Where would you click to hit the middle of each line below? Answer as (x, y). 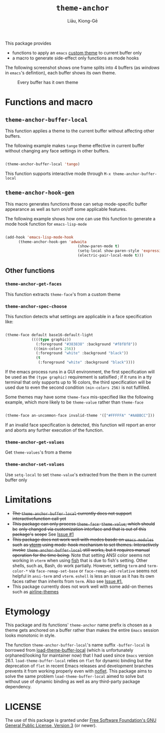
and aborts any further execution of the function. (55, 430)
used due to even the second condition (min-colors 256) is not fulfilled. (78, 387)
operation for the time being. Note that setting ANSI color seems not (81, 555)
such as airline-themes (35, 591)
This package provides (28, 43)
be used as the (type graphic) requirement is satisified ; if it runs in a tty (79, 377)
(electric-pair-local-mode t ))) (111, 256)
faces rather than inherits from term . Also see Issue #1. (67, 581)
